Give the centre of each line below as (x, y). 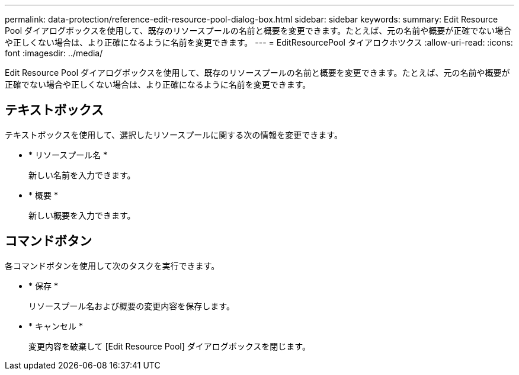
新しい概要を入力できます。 (82, 215)
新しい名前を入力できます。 (82, 175)
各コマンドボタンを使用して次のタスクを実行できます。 (112, 265)
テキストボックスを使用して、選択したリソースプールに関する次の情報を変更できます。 (174, 134)
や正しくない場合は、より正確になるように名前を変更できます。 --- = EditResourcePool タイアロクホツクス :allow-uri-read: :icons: (259, 42)
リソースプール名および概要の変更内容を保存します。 (132, 306)
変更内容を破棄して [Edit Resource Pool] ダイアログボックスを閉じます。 (169, 346)
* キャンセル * (56, 326)
